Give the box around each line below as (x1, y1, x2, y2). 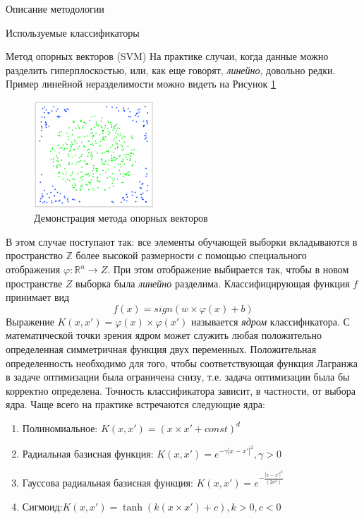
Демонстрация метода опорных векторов (34, 210, 208, 225)
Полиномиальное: (22, 420, 98, 435)
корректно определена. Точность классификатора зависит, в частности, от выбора (6, 383, 356, 398)
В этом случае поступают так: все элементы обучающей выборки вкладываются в (6, 234, 358, 249)
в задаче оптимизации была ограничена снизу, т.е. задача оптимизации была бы (6, 369, 350, 384)
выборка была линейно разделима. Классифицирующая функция (75, 275, 350, 290)
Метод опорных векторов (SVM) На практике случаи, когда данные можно (6, 49, 329, 64)
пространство (6, 248, 63, 263)
